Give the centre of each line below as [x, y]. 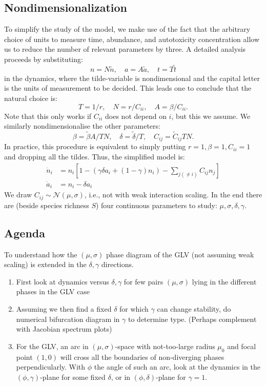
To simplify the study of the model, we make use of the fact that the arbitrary [127, 29]
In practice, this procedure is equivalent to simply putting [95, 146]
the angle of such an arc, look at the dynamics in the [177, 367]
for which [134, 308]
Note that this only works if [48, 116]
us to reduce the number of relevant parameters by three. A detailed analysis [125, 49]
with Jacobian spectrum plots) [64, 329]
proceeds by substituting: [44, 59]
